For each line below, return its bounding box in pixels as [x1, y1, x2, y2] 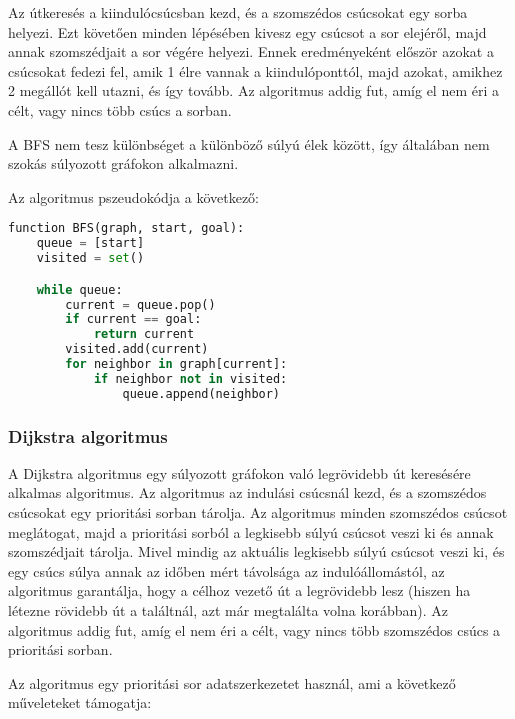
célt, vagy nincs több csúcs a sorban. [8, 99, 232, 120]
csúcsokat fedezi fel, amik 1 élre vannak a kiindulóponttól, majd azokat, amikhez [8, 60, 503, 81]
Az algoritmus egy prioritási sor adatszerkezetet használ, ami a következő [8, 672, 456, 693]
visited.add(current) [65, 342, 209, 357]
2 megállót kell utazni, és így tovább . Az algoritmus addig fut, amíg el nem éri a [8, 80, 499, 101]
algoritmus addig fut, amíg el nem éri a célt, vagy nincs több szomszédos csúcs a [8, 619, 501, 640]
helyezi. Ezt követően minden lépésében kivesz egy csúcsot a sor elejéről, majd [8, 21, 487, 42]
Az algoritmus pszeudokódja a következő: [8, 186, 260, 207]
